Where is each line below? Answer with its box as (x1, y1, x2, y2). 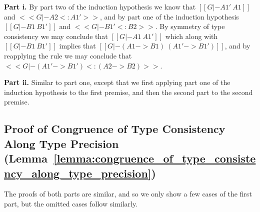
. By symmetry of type (155, 21, 225, 31)
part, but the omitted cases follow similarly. (4, 198, 138, 208)
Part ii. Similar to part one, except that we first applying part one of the (4, 77, 230, 87)
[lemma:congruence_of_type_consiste (53, 150, 256, 166)
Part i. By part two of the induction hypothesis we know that (4, 1, 196, 11)
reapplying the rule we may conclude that (4, 50, 132, 60)
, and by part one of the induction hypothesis (99, 11, 239, 21)
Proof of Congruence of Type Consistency (4, 121, 225, 136)
